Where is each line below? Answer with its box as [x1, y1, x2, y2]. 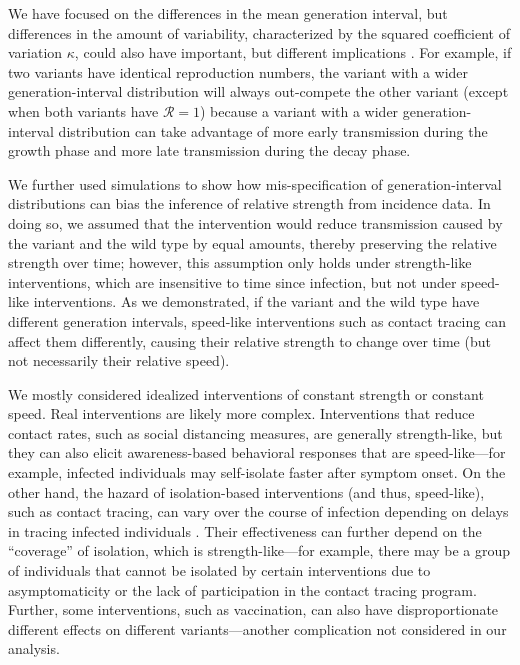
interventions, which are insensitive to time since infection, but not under [8, 271, 457, 292]
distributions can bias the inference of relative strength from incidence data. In [8, 193, 491, 214]
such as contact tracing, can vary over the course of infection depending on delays [8, 501, 509, 522]
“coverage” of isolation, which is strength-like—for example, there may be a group [8, 540, 511, 561]
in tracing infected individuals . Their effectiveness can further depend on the [8, 520, 482, 541]
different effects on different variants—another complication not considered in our [8, 618, 507, 639]
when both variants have [8, 100, 159, 121]
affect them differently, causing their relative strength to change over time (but [8, 330, 491, 351]
